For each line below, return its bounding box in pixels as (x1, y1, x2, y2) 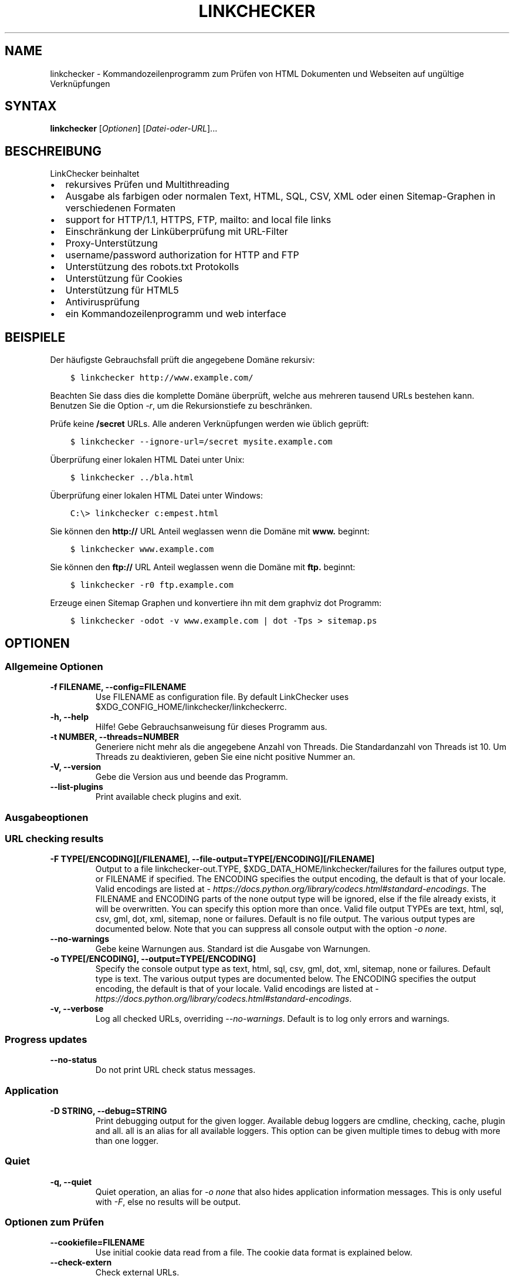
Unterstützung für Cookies (65, 272, 182, 285)
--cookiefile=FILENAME (50, 1237, 145, 1248)
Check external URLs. (95, 1267, 180, 1278)
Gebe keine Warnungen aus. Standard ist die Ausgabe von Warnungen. (95, 944, 371, 954)
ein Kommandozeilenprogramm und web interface (65, 308, 286, 320)
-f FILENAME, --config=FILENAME (50, 682, 187, 692)
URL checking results (5, 833, 104, 845)
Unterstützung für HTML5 (65, 284, 179, 297)
